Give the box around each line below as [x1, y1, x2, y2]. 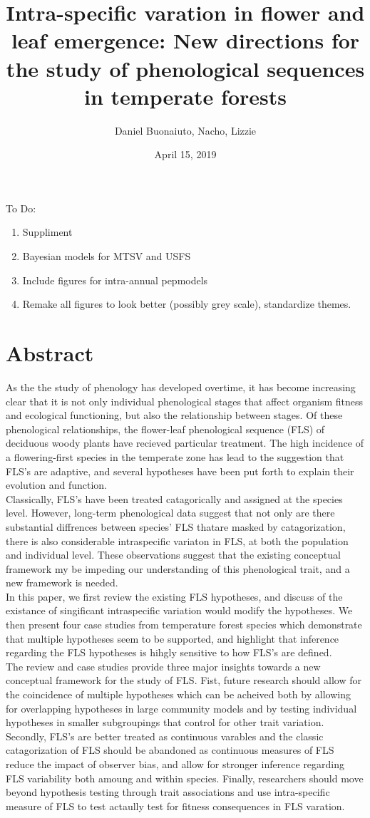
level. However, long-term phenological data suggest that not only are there [6, 505, 335, 520]
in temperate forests [83, 81, 287, 110]
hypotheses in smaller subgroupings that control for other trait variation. [6, 715, 324, 730]
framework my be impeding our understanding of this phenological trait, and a [6, 561, 350, 576]
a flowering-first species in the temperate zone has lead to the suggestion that [6, 449, 344, 464]
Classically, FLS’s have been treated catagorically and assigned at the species [6, 491, 343, 506]
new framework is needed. [6, 575, 118, 590]
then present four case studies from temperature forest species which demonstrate [6, 617, 362, 632]
